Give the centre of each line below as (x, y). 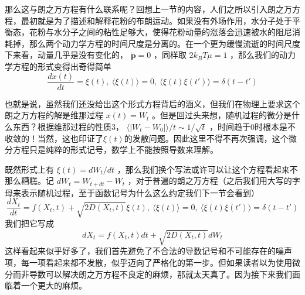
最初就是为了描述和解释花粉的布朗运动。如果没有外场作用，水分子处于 (156, 20)
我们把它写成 (29, 223)
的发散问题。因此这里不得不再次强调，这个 (206, 138)
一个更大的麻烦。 (54, 285)
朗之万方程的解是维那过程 (54, 115)
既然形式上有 (29, 169)
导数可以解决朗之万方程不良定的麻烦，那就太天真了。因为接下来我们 (160, 274)
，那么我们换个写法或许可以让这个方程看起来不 (207, 169)
